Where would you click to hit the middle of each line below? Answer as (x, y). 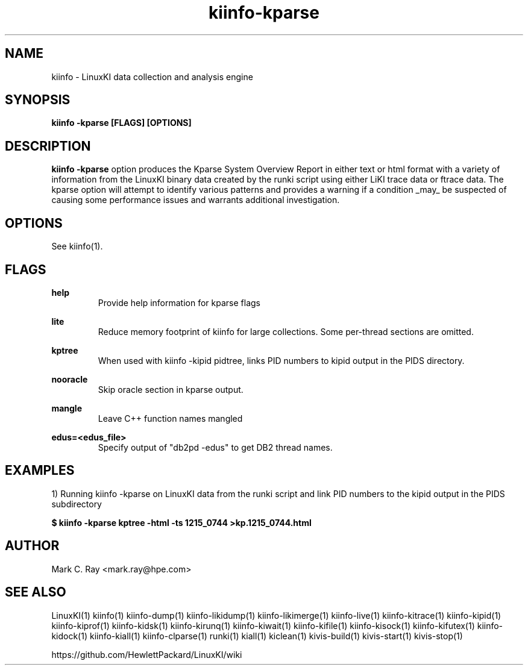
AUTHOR (32, 546)
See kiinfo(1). (77, 246)
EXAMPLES (40, 471)
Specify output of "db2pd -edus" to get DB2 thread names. (215, 447)
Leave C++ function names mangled (170, 418)
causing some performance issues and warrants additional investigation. (196, 200)
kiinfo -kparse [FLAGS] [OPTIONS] (121, 123)
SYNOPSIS (38, 100)
